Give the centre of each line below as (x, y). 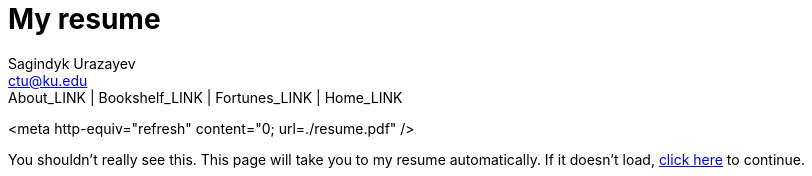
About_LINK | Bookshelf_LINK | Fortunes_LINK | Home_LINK (205, 97)
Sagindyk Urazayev (72, 63)
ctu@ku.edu (48, 80)
